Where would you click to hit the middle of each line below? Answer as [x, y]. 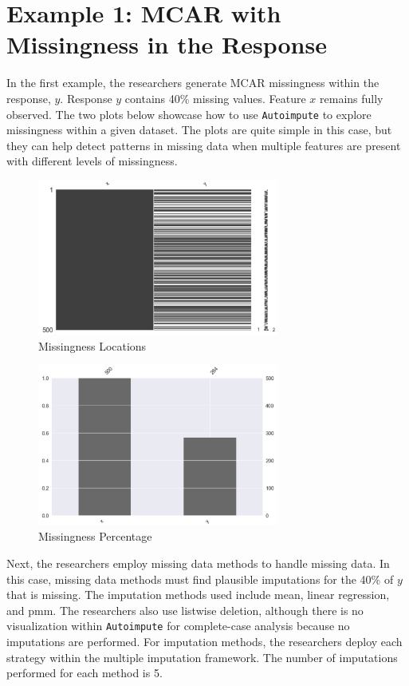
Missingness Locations [92, 345]
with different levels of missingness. [92, 161]
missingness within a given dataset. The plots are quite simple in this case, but [199, 130]
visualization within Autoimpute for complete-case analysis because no [178, 626]
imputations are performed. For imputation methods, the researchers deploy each [204, 642]
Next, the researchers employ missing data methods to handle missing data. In [198, 563]
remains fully [352, 98]
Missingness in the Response [167, 44]
